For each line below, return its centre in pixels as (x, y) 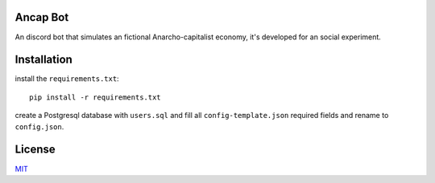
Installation (43, 60)
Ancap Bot (42, 17)
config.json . (39, 126)
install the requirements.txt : (67, 79)
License (35, 150)
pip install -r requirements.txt (95, 97)
